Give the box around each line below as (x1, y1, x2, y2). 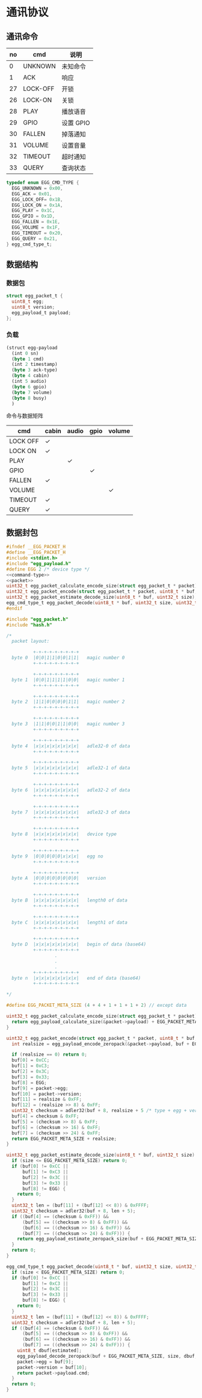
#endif (6, 605, 23, 611)
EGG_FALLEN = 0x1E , (11, 219, 61, 225)
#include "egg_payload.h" (6, 560, 71, 566)
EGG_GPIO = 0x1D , (11, 213, 55, 220)
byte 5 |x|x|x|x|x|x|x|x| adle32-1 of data (11, 765, 130, 771)
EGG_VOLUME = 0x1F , (11, 224, 61, 230)
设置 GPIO (61, 119, 90, 127)
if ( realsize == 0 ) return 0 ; (11, 1051, 87, 1058)
